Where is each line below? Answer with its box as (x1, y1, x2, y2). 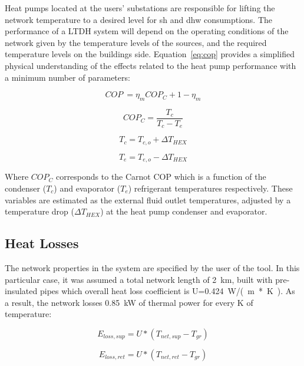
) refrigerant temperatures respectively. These (128, 182, 293, 194)
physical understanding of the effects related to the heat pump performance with (5, 59, 296, 71)
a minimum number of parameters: (5, 71, 130, 83)
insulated (5, 285, 38, 297)
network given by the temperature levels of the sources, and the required (5, 36, 267, 48)
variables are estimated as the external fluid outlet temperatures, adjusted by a (5, 193, 291, 206)
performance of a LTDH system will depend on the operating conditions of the (5, 25, 289, 37)
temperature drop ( (5, 205, 74, 217)
